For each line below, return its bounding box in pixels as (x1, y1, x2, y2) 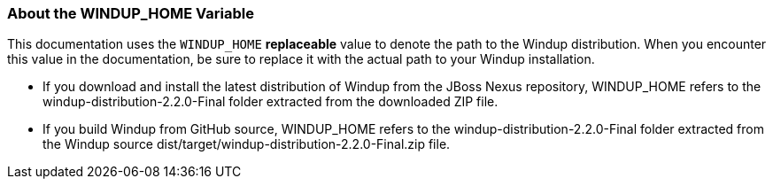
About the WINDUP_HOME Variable (7, 4, 254, 22)
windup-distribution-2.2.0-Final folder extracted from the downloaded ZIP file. (43, 94, 499, 110)
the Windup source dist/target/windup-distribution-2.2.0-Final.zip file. (43, 136, 451, 152)
